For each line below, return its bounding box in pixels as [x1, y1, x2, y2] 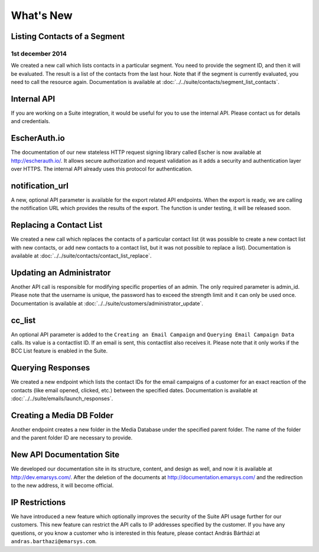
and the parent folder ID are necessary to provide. [11, 434, 133, 441]
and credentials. [11, 118, 50, 125]
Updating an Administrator [11, 267, 111, 277]
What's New [11, 9, 73, 22]
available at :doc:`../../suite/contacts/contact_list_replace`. [11, 252, 152, 260]
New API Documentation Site [11, 450, 120, 460]
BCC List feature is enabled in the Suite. [11, 347, 108, 354]
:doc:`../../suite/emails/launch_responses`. [11, 395, 113, 402]
